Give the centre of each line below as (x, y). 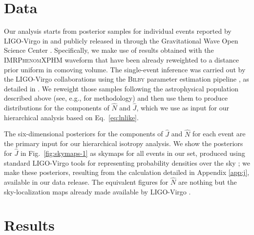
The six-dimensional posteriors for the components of (84, 134)
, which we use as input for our (183, 108)
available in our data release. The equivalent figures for (86, 182)
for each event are (219, 134)
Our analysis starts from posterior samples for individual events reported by (118, 31)
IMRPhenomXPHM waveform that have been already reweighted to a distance (121, 59)
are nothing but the (207, 182)
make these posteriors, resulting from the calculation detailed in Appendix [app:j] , (127, 172)
